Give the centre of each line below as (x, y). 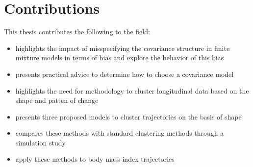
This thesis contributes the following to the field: (77, 32)
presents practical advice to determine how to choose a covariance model (125, 74)
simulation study (40, 142)
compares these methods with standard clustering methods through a (120, 133)
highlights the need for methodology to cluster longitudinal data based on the (132, 90)
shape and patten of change (57, 100)
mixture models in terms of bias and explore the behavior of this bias (120, 58)
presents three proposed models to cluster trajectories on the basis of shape (128, 116)
